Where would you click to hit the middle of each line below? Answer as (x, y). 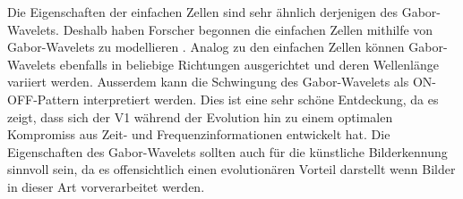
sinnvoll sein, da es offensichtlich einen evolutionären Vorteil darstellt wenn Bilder (231, 169)
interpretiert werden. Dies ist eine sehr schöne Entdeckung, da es (261, 99)
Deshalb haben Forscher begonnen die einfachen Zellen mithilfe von (248, 29)
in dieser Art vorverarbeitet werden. (106, 186)
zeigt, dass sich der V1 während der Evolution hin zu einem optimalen (200, 116)
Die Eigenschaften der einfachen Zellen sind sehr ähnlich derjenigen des (202, 12)
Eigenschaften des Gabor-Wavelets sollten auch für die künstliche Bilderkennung (227, 151)
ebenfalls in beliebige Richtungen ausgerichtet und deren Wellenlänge (249, 64)
